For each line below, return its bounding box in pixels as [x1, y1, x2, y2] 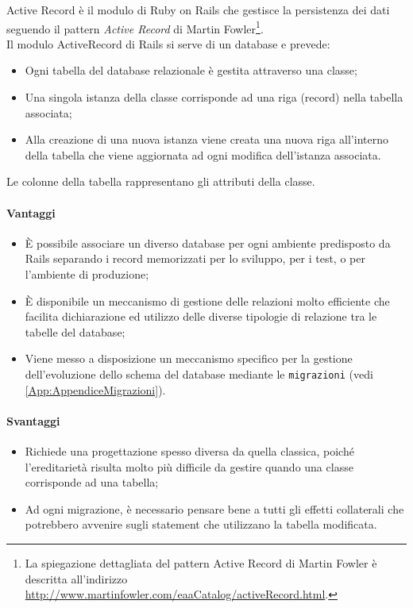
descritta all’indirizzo [25, 570, 128, 587]
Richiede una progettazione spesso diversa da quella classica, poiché [25, 443, 354, 459]
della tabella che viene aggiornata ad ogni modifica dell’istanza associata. [25, 146, 381, 163]
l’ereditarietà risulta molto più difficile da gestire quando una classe [25, 458, 353, 475]
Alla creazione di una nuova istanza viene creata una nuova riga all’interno [25, 131, 388, 148]
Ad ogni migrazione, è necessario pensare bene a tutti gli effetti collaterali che [25, 500, 404, 517]
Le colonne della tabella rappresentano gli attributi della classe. [6, 173, 315, 190]
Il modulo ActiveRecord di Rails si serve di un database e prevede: [6, 35, 330, 52]
